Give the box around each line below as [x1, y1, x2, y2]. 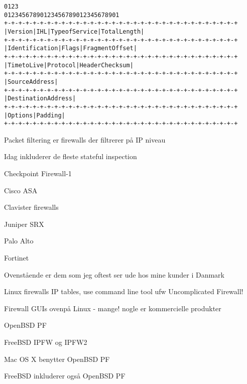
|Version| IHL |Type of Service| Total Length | [4, 28, 145, 35]
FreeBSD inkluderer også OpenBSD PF [4, 370, 126, 381]
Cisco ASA [4, 185, 38, 195]
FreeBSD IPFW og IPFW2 [4, 336, 87, 347]
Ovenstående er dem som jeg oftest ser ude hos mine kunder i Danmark [4, 269, 224, 280]
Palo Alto [4, 235, 34, 246]
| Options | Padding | [4, 111, 65, 119]
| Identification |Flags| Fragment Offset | [4, 45, 137, 52]
